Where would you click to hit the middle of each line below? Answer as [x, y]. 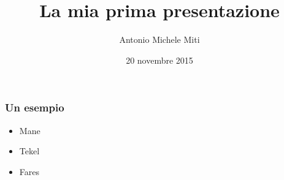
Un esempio [35, 107]
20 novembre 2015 [159, 60]
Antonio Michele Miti [159, 39]
